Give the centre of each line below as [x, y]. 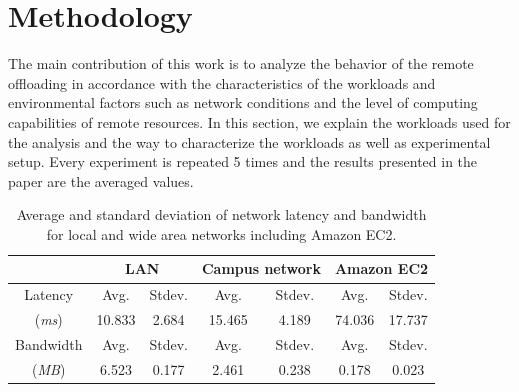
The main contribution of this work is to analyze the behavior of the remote [241, 63]
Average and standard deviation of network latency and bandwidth [221, 214]
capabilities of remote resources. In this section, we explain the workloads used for [259, 121]
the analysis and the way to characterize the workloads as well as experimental [249, 141]
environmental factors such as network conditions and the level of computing [243, 102]
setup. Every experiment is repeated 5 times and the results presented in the [243, 161]
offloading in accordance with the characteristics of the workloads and [222, 82]
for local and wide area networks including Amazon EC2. [221, 233]
